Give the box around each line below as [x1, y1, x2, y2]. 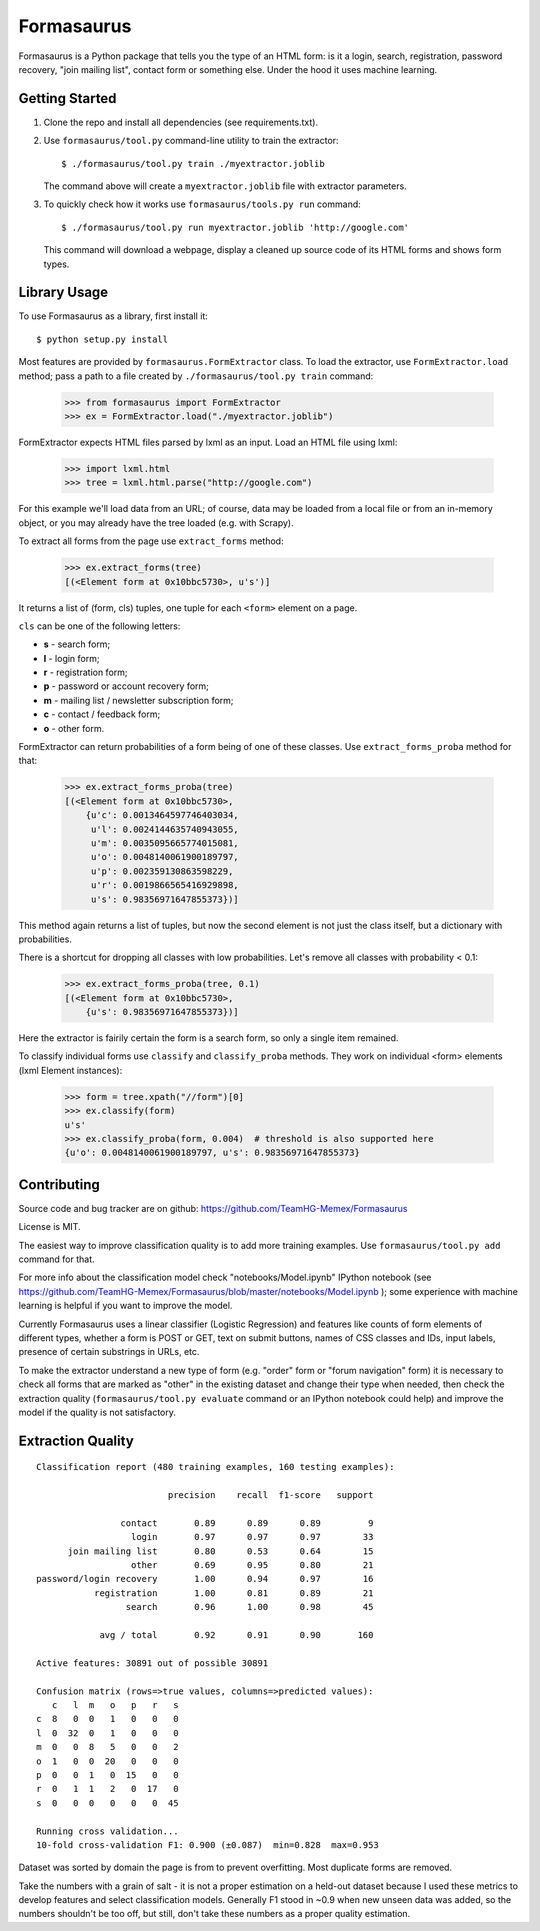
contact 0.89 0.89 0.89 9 [120, 1517, 374, 1529]
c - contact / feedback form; [43, 708, 161, 720]
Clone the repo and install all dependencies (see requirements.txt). [43, 116, 319, 128]
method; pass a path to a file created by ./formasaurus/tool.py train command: [18, 370, 374, 382]
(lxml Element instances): [18, 1064, 123, 1076]
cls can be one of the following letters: [18, 620, 181, 632]
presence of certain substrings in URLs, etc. [18, 1346, 200, 1358]
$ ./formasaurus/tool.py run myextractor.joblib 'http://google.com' [61, 221, 410, 233]
